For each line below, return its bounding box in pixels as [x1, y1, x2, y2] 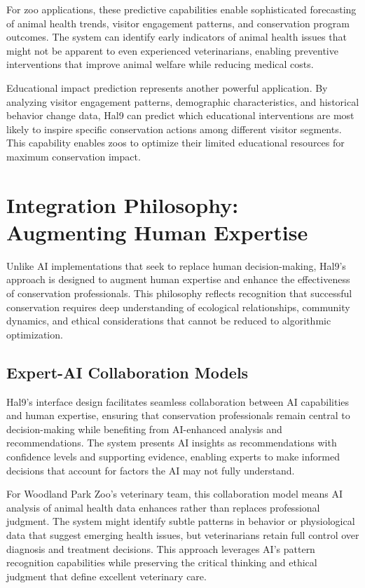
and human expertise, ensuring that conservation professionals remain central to [6, 408, 350, 423]
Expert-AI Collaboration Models [6, 361, 249, 383]
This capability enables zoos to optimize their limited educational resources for [6, 135, 345, 150]
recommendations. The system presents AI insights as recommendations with [6, 435, 337, 450]
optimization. [6, 327, 63, 341]
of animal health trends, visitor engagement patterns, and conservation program [6, 15, 350, 30]
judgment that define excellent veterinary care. [6, 568, 207, 583]
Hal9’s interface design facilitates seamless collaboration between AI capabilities [6, 394, 350, 409]
